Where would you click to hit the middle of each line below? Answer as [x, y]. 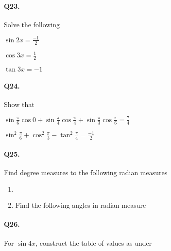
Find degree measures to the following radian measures [86, 172]
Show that [19, 104]
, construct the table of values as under [94, 242]
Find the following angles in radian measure [81, 205]
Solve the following [32, 24]
